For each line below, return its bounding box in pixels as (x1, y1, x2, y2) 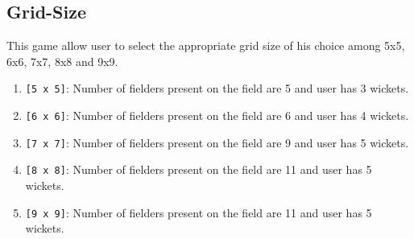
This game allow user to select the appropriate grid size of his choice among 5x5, (6, 37, 405, 54)
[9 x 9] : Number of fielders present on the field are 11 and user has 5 (25, 204, 372, 220)
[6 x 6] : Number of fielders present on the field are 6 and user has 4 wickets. (25, 107, 409, 124)
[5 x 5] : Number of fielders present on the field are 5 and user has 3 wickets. (25, 80, 409, 97)
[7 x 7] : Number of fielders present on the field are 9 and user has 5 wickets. (25, 134, 409, 150)
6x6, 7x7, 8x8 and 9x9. (6, 52, 118, 69)
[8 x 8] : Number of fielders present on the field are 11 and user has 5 (25, 161, 372, 178)
